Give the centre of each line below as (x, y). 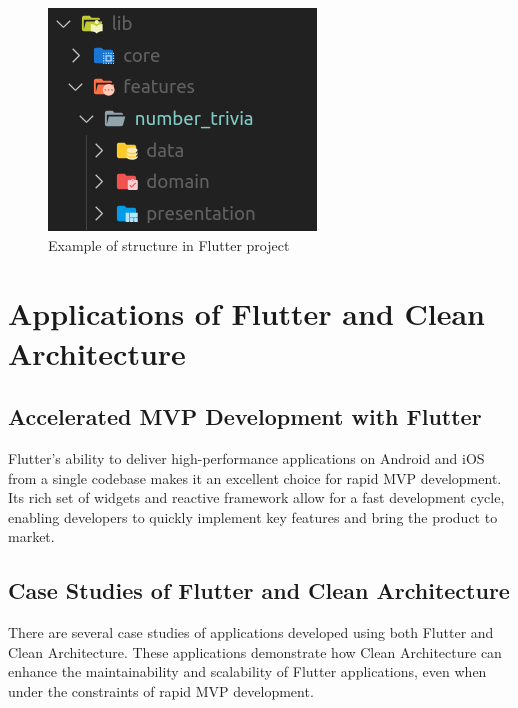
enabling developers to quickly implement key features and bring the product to (253, 516)
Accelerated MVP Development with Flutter (245, 416)
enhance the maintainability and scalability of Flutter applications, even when (247, 671)
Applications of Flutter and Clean (247, 313)
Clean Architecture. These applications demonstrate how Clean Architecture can (255, 651)
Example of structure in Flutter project (169, 244)
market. (31, 536)
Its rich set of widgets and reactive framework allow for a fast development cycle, (256, 497)
